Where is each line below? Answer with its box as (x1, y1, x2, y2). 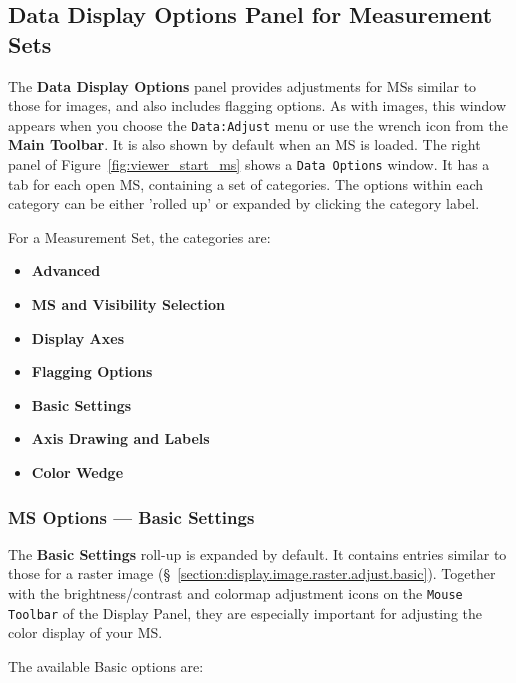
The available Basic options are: (8, 655, 204, 676)
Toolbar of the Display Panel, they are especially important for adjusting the (8, 602, 483, 623)
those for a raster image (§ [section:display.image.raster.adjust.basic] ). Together (8, 563, 496, 584)
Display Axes (31, 327, 125, 348)
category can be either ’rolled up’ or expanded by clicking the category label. (8, 193, 480, 214)
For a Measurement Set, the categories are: (8, 226, 271, 247)
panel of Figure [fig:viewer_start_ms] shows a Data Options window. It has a (8, 154, 490, 175)
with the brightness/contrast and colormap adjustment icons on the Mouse (8, 583, 463, 604)
